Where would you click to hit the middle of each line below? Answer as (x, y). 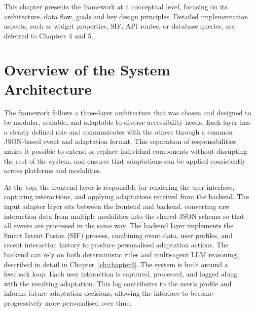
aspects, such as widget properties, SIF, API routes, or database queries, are (119, 26)
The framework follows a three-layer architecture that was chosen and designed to (127, 112)
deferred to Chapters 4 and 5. (49, 35)
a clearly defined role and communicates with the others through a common (118, 131)
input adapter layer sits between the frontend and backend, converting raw (117, 206)
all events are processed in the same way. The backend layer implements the (119, 225)
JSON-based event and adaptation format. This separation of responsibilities (120, 141)
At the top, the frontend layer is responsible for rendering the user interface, (119, 187)
